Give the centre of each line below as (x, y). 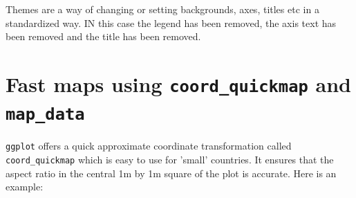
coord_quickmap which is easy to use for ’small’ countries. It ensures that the (170, 159)
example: (25, 187)
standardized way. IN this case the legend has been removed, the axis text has (171, 22)
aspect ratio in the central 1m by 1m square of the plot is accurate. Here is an (171, 173)
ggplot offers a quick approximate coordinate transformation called (149, 146)
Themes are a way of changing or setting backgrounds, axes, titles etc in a (162, 9)
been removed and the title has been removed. (103, 36)
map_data (45, 115)
